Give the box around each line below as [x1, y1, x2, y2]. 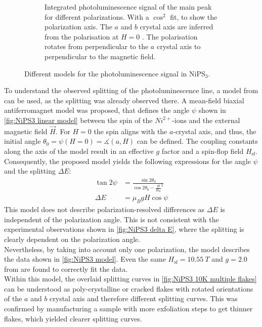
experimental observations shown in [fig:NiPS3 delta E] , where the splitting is [4, 224, 244, 234]
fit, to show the [170, 11, 217, 22]
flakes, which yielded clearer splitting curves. [4, 313, 142, 323]
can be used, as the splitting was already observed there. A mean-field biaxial [4, 95, 244, 105]
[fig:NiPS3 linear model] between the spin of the [4, 114, 153, 125]
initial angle [4, 136, 41, 146]
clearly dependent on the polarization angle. [4, 233, 141, 244]
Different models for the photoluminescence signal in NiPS [24, 68, 205, 78]
